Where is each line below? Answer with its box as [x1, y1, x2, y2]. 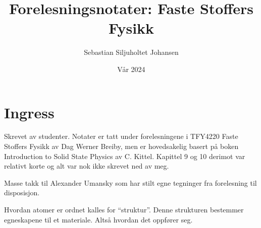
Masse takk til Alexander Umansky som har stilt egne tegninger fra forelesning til [4, 177, 257, 188]
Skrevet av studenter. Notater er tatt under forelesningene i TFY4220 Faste [4, 131, 238, 141]
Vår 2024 [117, 63, 145, 74]
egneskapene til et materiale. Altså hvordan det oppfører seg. [4, 214, 193, 224]
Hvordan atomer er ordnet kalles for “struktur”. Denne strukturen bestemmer [4, 204, 244, 214]
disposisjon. [4, 187, 40, 198]
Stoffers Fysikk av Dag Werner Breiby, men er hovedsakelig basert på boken [4, 141, 239, 151]
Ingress [4, 102, 55, 122]
